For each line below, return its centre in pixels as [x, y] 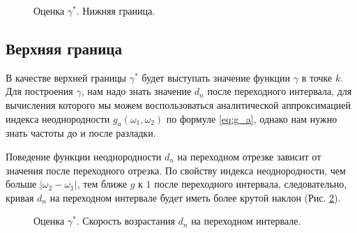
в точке [317, 77]
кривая [20, 197]
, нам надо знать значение [136, 91]
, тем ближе [102, 184]
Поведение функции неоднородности [84, 156]
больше [21, 184]
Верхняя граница [64, 48]
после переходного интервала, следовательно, [251, 184]
